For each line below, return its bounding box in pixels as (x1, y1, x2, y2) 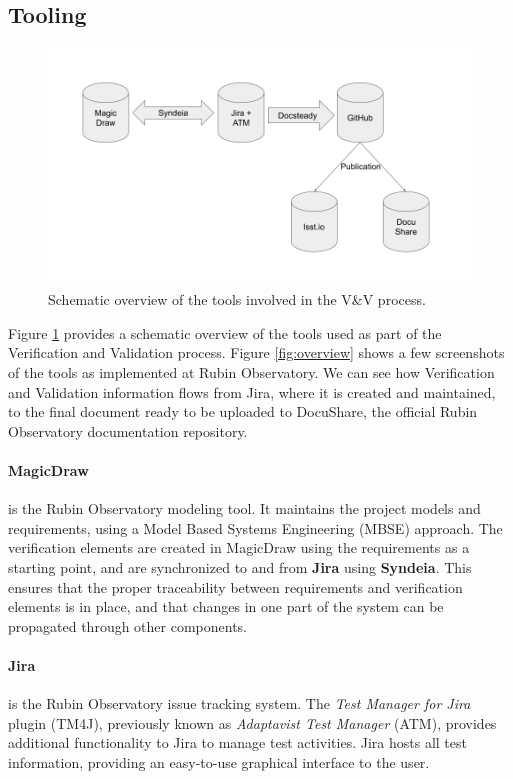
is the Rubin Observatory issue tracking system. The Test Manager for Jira (8, 693, 471, 714)
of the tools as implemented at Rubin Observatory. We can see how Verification (8, 362, 495, 383)
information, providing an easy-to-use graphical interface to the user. (8, 751, 430, 772)
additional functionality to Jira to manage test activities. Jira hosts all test (8, 732, 467, 753)
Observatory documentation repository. (8, 420, 248, 441)
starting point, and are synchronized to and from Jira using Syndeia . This (8, 557, 472, 578)
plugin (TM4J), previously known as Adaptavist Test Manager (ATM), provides (8, 712, 497, 733)
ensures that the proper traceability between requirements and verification (8, 576, 463, 597)
